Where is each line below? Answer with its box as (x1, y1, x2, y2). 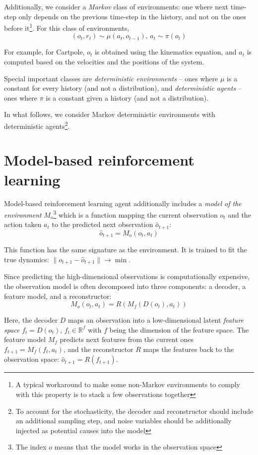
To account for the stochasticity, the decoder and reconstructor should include (15, 405, 254, 416)
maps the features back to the (143, 343, 234, 354)
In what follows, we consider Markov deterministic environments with (4, 109, 215, 119)
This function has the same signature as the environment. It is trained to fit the (4, 244, 247, 255)
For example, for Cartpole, (4, 47, 85, 57)
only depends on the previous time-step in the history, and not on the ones (18, 11, 246, 21)
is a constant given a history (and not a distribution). (46, 92, 209, 103)
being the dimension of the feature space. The (109, 324, 249, 335)
